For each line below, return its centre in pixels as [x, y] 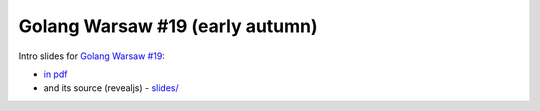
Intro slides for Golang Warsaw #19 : [91, 56]
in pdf [55, 74]
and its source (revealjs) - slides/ [111, 88]
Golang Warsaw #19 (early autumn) [168, 26]
